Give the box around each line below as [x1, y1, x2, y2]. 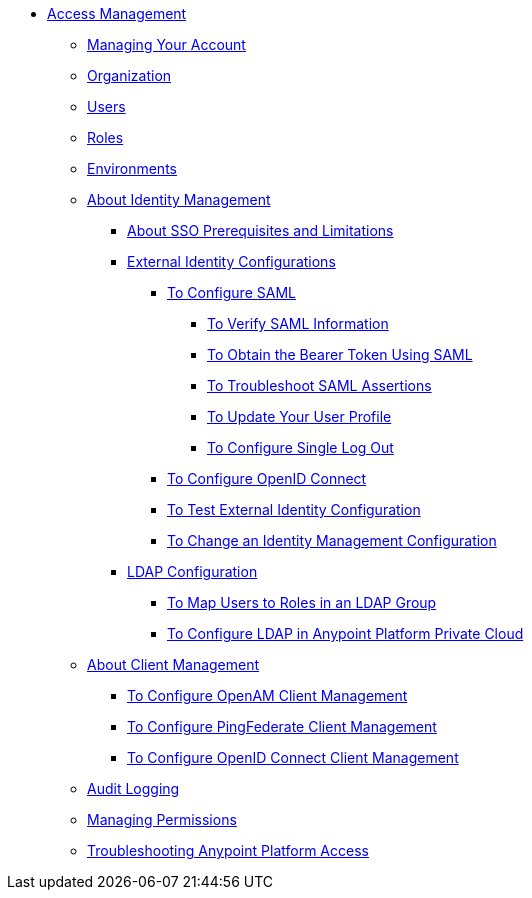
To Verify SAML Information [207, 315, 389, 332]
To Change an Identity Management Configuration [167, 532, 497, 549]
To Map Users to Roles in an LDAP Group [167, 594, 437, 611]
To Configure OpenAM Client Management [127, 687, 408, 704]
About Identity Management [87, 191, 271, 208]
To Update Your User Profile [207, 408, 392, 425]
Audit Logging [87, 780, 180, 797]
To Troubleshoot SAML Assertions [207, 377, 432, 394]
